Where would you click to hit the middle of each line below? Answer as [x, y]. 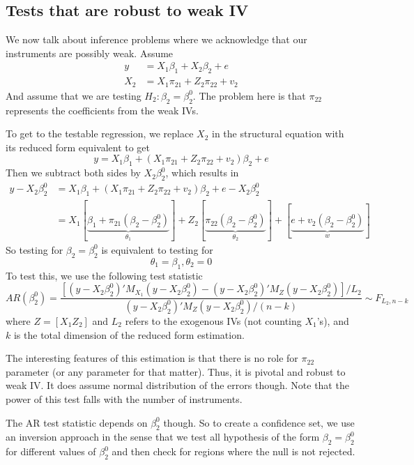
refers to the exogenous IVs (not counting [213, 320]
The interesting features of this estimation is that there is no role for [152, 358]
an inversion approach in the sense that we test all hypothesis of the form [163, 437]
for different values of [51, 451]
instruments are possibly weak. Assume [90, 53]
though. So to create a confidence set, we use [259, 422]
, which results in [202, 173]
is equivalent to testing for [157, 249]
